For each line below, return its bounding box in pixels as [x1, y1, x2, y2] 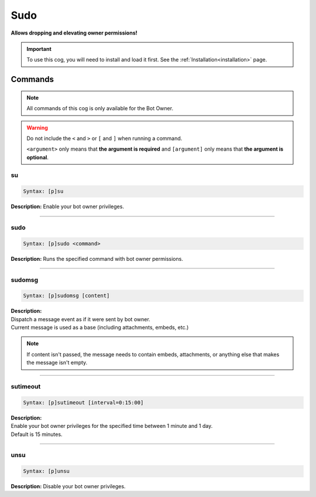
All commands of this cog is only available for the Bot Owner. [26, 105, 174, 112]
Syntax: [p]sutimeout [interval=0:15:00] [23, 399, 144, 406]
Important [26, 45, 52, 52]
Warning [26, 124, 48, 131]
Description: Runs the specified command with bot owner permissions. [11, 255, 184, 262]
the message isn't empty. [26, 359, 88, 366]
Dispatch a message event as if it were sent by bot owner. [11, 315, 150, 322]
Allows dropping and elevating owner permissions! [11, 29, 138, 36]
